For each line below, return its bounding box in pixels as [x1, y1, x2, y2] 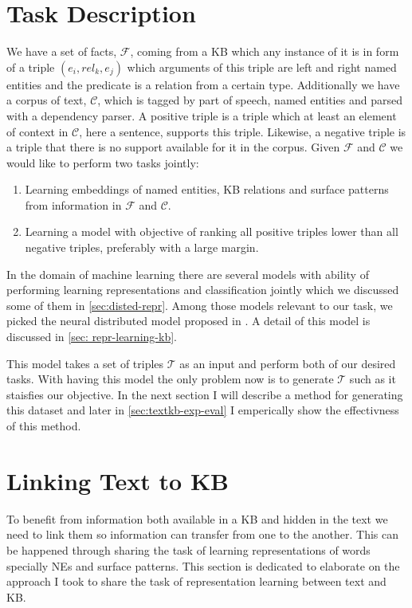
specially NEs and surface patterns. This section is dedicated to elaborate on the [6, 557, 400, 574]
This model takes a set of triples [6, 355, 164, 371]
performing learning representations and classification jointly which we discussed [6, 281, 399, 298]
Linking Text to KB [6, 464, 230, 496]
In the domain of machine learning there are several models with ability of [6, 265, 369, 282]
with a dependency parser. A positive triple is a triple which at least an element [6, 107, 397, 124]
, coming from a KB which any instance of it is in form [130, 43, 399, 60]
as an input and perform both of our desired [179, 355, 396, 371]
